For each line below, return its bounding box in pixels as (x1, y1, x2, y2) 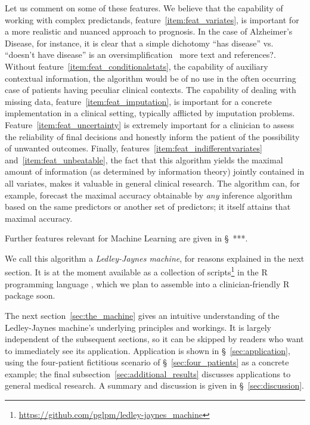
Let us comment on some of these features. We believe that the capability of (5, 2, 283, 14)
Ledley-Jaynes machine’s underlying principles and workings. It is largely (5, 321, 272, 333)
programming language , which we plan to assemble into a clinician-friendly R (5, 277, 290, 290)
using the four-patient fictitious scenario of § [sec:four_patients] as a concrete (5, 356, 289, 368)
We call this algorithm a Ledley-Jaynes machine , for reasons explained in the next (5, 252, 305, 264)
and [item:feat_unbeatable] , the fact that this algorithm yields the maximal (5, 153, 283, 166)
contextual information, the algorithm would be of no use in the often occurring (5, 72, 296, 84)
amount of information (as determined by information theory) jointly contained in (5, 165, 305, 178)
